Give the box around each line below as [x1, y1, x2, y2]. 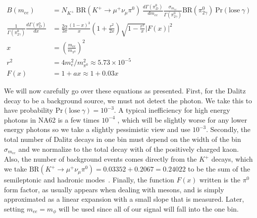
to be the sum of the [188, 164, 250, 174]
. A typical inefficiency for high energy [114, 105, 230, 115]
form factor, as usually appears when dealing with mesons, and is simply [4, 184, 224, 194]
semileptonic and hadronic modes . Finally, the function [4, 174, 174, 185]
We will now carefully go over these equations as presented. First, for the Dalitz [4, 86, 246, 96]
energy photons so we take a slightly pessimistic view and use [4, 124, 191, 134]
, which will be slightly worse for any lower [117, 114, 247, 125]
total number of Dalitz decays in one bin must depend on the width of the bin [4, 134, 241, 144]
